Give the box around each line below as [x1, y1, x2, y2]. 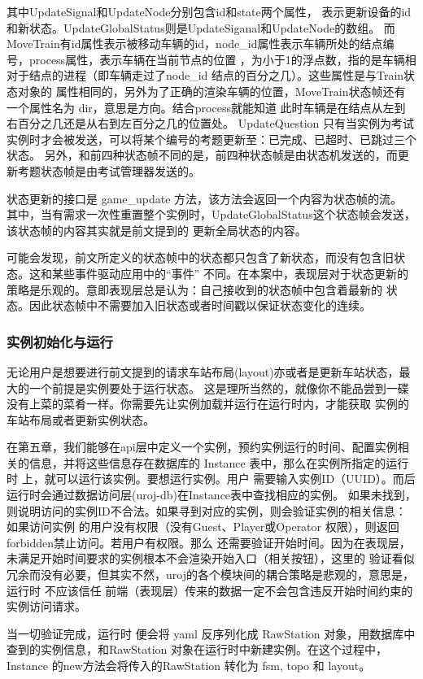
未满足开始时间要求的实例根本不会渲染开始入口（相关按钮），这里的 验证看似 [7, 550, 415, 567]
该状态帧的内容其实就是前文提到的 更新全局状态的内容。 [7, 221, 307, 238]
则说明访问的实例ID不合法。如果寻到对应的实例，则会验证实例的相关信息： [7, 502, 407, 519]
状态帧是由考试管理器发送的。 [40, 162, 200, 179]
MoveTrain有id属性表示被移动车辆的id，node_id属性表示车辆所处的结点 [7, 35, 383, 52]
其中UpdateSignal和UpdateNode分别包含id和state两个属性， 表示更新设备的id [7, 3, 412, 20]
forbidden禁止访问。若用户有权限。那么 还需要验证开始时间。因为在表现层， [7, 533, 411, 551]
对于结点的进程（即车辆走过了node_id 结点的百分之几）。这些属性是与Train [7, 67, 404, 84]
